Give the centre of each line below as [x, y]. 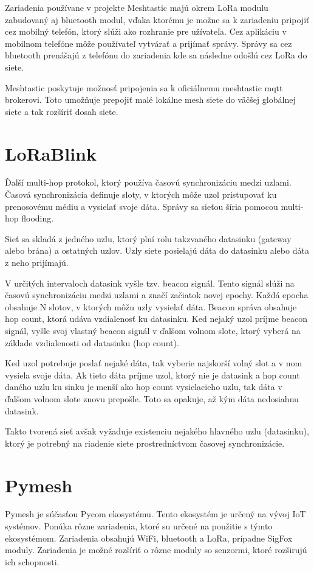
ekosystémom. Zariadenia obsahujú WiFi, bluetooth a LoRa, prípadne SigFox [149, 538]
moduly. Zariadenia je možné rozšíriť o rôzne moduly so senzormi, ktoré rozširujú [156, 550]
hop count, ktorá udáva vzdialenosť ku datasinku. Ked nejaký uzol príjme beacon [156, 319]
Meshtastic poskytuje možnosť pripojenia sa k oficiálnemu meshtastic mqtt [144, 87]
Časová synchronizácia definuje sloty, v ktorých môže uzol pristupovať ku [141, 194]
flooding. [38, 218]
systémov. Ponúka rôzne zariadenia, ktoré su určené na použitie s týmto [139, 526]
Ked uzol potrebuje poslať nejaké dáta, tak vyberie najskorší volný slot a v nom [154, 363]
